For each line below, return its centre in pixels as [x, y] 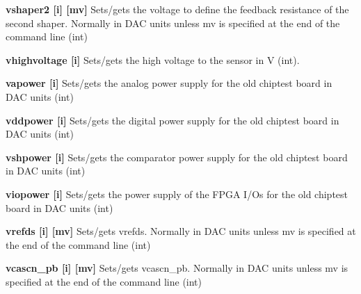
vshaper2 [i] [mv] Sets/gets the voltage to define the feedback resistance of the [177, 9]
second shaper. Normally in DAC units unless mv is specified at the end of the [173, 23]
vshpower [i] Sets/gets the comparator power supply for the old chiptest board [177, 157]
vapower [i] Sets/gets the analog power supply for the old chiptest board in [169, 83]
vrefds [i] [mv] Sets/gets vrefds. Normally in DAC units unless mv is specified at [181, 231]
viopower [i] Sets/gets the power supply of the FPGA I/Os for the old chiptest [177, 194]
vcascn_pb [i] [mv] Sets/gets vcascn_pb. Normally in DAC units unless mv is [177, 268]
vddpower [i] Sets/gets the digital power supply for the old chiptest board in [173, 120]
